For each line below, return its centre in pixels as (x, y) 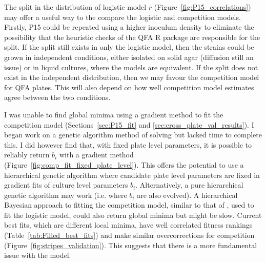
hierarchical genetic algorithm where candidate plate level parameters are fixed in (132, 175)
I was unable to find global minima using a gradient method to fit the (114, 114)
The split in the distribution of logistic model (75, 7)
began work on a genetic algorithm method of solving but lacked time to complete (133, 135)
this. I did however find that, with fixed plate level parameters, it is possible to (128, 144)
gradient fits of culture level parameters (66, 185)
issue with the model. (38, 255)
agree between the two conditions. (57, 97)
